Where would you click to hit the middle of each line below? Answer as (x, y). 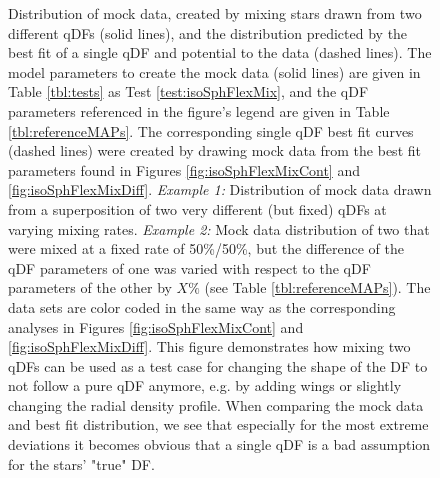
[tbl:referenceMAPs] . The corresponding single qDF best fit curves (211, 130)
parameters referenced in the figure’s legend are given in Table (199, 110)
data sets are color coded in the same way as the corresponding (202, 306)
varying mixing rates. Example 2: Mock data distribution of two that (219, 228)
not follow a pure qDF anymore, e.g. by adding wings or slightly (205, 385)
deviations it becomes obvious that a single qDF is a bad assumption (219, 444)
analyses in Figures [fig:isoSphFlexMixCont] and (156, 326)
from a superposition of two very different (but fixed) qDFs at (197, 208)
